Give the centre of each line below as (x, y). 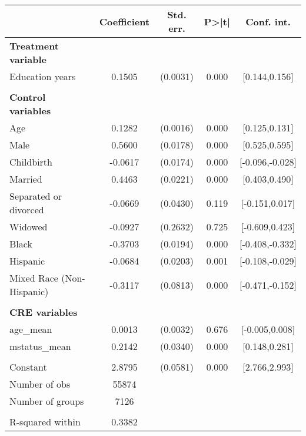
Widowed (29, 227)
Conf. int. (268, 21)
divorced (27, 209)
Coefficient (124, 21)
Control (28, 97)
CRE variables (44, 312)
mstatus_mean (40, 346)
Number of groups (47, 401)
